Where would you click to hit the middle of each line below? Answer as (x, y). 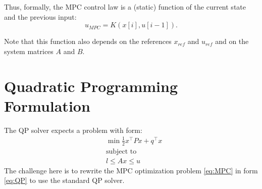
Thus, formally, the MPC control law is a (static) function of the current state (125, 7)
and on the (232, 41)
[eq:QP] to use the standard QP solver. (64, 180)
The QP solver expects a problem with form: (73, 130)
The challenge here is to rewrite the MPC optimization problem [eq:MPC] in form (131, 170)
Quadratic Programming (91, 86)
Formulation (47, 105)
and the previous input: (40, 16)
